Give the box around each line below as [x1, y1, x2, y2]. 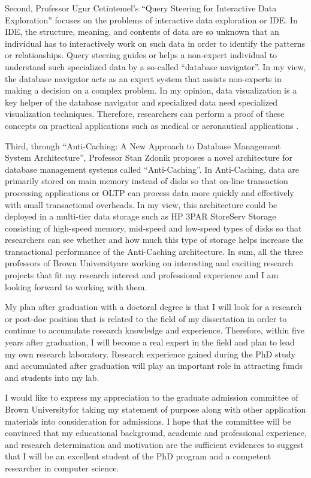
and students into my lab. [5, 371, 99, 383]
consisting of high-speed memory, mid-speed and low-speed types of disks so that [5, 221, 302, 234]
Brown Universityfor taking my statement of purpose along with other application [5, 403, 306, 415]
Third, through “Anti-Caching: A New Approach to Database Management [5, 139, 281, 152]
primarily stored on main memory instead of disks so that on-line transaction [5, 175, 288, 187]
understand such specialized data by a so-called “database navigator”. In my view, [5, 60, 306, 73]
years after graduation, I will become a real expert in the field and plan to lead [5, 336, 295, 348]
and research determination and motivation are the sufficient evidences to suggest [5, 438, 304, 450]
